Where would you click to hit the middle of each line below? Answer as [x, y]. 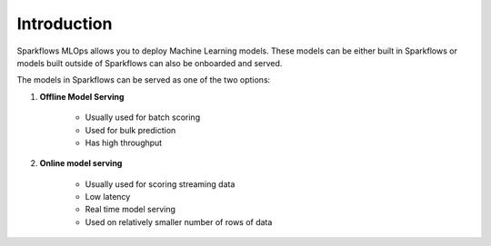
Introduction [65, 24]
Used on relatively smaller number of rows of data [179, 221]
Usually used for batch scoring [142, 117]
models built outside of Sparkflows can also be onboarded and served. [150, 63]
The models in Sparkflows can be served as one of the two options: [144, 80]
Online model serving [81, 163]
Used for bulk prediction [130, 130]
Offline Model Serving [82, 96]
